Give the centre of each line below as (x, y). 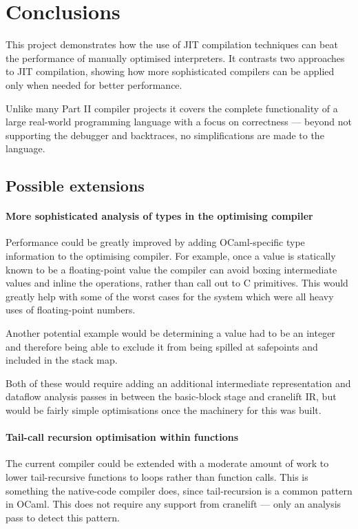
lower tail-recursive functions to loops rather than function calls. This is (157, 476)
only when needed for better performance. (94, 84)
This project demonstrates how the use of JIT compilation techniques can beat (172, 44)
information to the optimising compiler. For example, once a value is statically (171, 256)
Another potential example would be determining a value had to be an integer (170, 333)
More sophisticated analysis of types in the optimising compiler (159, 216)
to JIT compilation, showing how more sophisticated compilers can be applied (170, 71)
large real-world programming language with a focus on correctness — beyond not (179, 122)
